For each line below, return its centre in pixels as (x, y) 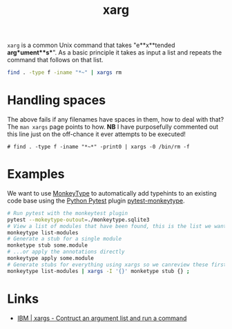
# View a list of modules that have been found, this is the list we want (117, 226)
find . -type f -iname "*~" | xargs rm (65, 73)
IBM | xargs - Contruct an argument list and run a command (102, 318)
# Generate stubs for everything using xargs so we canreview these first (117, 265)
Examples (36, 174)
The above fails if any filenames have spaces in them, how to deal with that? (116, 119)
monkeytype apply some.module (51, 258)
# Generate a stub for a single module (65, 239)
